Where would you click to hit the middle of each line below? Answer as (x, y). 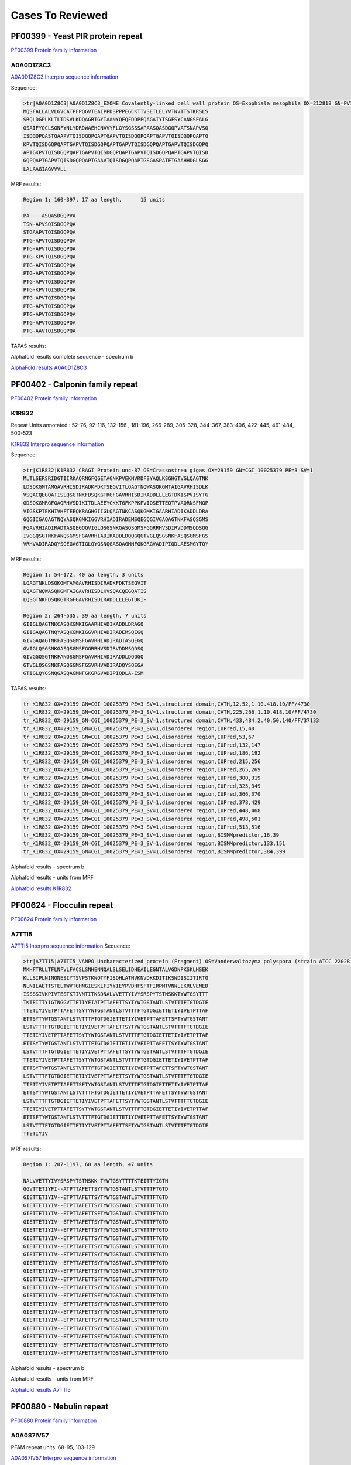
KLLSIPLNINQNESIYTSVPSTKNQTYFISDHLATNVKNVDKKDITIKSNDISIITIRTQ (116, 978)
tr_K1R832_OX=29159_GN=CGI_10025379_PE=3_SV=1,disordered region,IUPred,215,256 (142, 761)
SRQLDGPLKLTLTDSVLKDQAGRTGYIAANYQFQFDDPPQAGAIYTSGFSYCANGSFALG (116, 120)
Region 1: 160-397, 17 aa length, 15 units (94, 200)
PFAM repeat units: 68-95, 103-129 (53, 1447)
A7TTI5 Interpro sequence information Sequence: (71, 946)
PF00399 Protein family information (54, 50)
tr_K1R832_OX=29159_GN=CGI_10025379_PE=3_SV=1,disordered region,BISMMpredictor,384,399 (154, 852)
